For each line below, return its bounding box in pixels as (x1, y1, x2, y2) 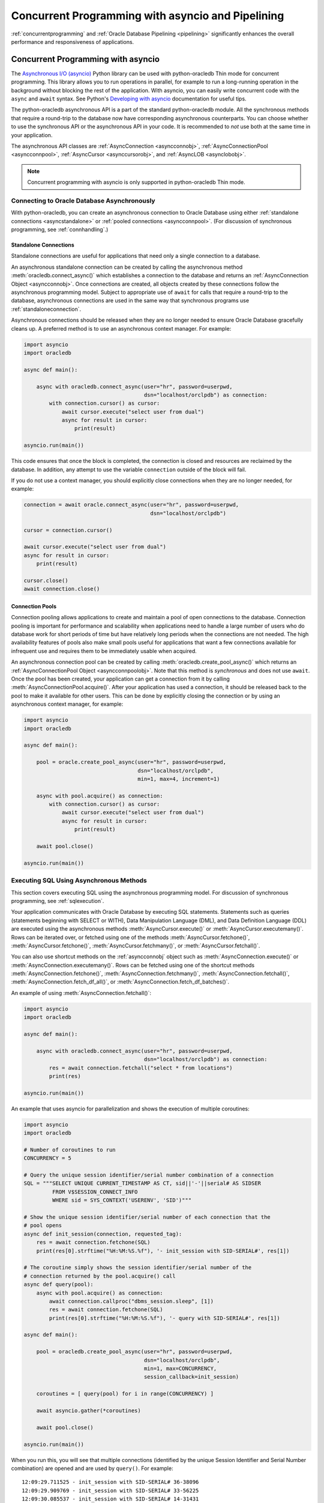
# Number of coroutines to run (23, 1146, 116, 1153)
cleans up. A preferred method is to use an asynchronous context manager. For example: (11, 325, 232, 332)
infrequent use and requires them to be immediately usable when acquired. (11, 647, 197, 655)
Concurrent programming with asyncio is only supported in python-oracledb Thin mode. (27, 179, 245, 186)
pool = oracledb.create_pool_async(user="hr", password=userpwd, (36, 1348, 233, 1355)
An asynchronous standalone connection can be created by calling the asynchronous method (11, 263, 243, 271)
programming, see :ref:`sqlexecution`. (11, 897, 104, 904)
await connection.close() (23, 586, 100, 592)
